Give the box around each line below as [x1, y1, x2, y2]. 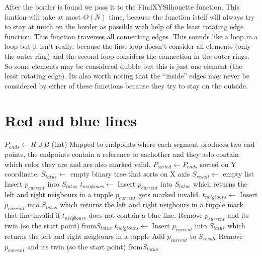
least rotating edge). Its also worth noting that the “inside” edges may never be [5, 70, 249, 81]
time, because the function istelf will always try [109, 11, 255, 22]
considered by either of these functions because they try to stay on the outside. [5, 80, 248, 91]
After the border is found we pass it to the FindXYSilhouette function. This [5, 2, 239, 12]
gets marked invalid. [138, 189, 200, 199]
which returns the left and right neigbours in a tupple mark [60, 199, 243, 210]
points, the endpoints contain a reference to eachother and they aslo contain [5, 149, 239, 159]
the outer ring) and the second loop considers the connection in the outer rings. [5, 50, 250, 61]
